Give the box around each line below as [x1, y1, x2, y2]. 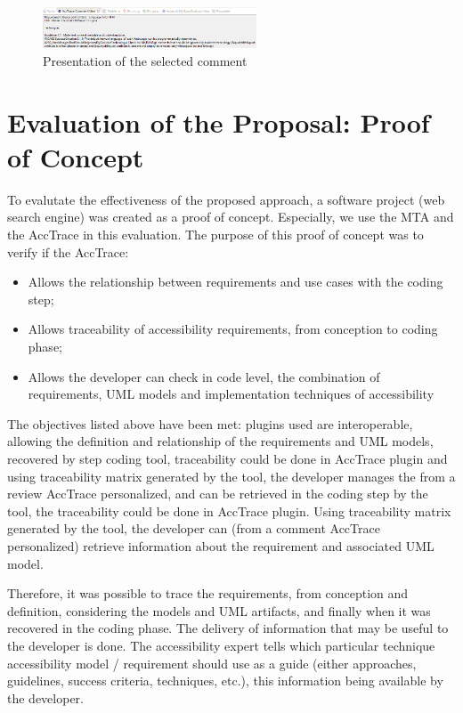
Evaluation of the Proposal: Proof [7, 103, 430, 140]
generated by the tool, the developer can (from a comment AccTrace [7, 519, 380, 538]
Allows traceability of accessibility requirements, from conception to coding [28, 320, 438, 338]
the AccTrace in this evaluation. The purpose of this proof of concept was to [7, 225, 424, 244]
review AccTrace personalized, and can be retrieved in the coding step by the [7, 484, 428, 503]
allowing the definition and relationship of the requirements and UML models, [7, 432, 434, 450]
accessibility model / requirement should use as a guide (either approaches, [7, 653, 417, 672]
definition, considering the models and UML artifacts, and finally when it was [7, 601, 431, 620]
